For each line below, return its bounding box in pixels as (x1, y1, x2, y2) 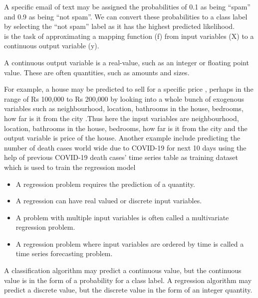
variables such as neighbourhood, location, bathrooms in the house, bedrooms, (4, 103, 244, 114)
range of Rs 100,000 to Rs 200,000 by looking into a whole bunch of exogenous (4, 93, 244, 104)
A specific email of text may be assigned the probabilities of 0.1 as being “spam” (4, 1, 251, 11)
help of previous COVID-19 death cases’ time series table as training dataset (4, 152, 239, 162)
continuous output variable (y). (4, 40, 99, 51)
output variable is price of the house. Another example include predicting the (4, 133, 241, 143)
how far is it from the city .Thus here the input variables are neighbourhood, (4, 113, 239, 123)
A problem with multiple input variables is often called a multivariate (15, 212, 229, 222)
